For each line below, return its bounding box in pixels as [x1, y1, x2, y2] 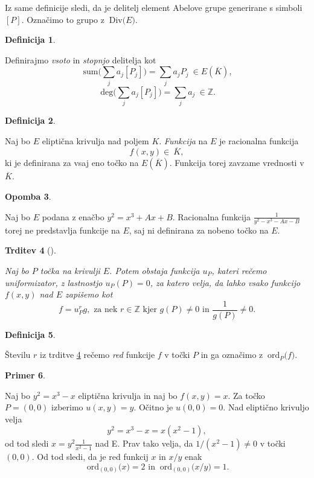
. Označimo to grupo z [21, 13, 104, 25]
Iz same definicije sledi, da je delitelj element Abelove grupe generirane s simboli [5, 1, 303, 13]
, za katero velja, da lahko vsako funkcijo [150, 276, 301, 288]
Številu [5, 348, 31, 361]
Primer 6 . [5, 368, 45, 381]
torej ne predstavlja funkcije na [5, 223, 120, 236]
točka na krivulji [40, 264, 100, 276]
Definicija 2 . [5, 114, 56, 127]
